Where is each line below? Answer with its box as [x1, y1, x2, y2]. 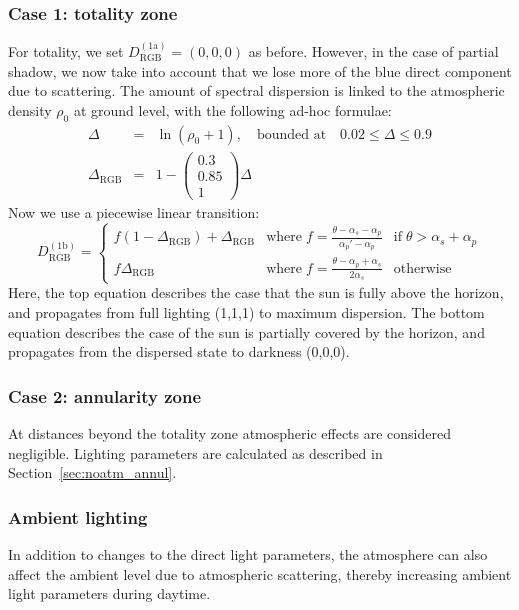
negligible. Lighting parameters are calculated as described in [8, 442, 383, 463]
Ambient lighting [8, 504, 148, 529]
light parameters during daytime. [8, 583, 211, 604]
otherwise [393, 261, 452, 276]
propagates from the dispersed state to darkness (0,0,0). [8, 341, 350, 362]
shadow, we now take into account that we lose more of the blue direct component [8, 60, 512, 81]
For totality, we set [8, 41, 124, 62]
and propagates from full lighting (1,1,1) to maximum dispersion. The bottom [8, 301, 485, 322]
